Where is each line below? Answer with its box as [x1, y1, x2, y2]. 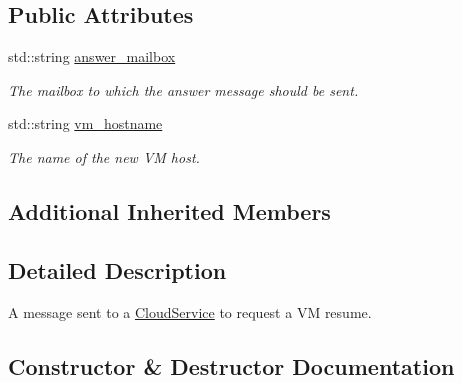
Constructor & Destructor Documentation [8, 350, 455, 381]
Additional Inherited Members [8, 195, 331, 226]
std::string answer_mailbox [8, 46, 176, 67]
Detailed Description [8, 254, 227, 285]
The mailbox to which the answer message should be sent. [8, 79, 359, 100]
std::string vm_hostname [8, 113, 163, 134]
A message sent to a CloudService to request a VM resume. [8, 301, 372, 322]
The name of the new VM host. [8, 146, 200, 167]
